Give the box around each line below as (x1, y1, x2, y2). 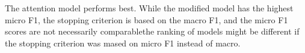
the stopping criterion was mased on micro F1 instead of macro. (5, 36, 241, 49)
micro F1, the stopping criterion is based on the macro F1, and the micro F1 (5, 13, 288, 26)
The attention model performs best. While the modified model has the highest (5, 2, 294, 14)
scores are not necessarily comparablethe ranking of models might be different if (5, 25, 300, 38)
